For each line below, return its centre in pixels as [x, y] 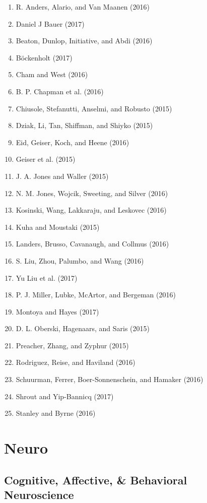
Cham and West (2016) [52, 74]
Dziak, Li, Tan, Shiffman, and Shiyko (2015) [84, 125]
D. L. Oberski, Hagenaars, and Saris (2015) [83, 328]
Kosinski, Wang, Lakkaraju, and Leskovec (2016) [91, 210]
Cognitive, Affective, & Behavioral [96, 480]
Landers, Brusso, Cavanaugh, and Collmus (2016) [92, 244]
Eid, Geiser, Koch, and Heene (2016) [73, 142]
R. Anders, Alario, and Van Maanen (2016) [83, 7]
